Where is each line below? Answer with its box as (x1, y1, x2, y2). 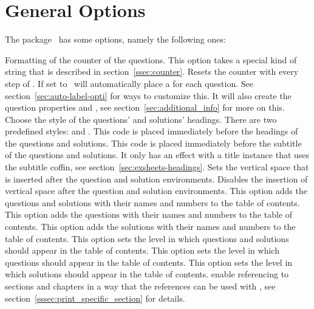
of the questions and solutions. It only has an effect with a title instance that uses (5, 148, 310, 161)
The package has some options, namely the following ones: (5, 33, 226, 46)
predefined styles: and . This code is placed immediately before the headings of (5, 125, 298, 137)
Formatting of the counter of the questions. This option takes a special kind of (5, 53, 297, 66)
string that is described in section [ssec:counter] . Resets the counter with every (5, 65, 299, 78)
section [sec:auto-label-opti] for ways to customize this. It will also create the (5, 89, 292, 102)
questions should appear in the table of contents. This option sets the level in (5, 255, 293, 268)
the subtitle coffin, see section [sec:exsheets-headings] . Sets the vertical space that (5, 161, 309, 173)
